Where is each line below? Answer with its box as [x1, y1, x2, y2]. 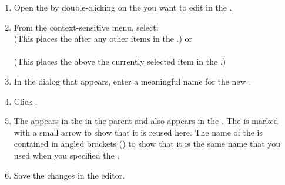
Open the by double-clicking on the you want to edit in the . [14, 1, 232, 13]
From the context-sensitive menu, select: [14, 21, 159, 33]
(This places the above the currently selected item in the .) [14, 55, 226, 68]
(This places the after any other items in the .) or [14, 32, 193, 45]
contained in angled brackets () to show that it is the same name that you [14, 137, 281, 150]
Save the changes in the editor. [14, 169, 125, 181]
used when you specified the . [14, 149, 120, 161]
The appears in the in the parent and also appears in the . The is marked [14, 115, 279, 127]
